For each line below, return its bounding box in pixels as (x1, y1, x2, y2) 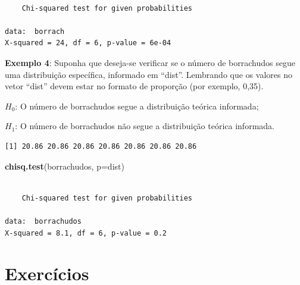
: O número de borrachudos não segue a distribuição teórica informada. (15, 120, 274, 132)
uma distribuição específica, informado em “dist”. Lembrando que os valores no (5, 68, 292, 80)
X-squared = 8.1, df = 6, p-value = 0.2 (5, 228, 167, 237)
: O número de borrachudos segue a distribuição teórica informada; (15, 99, 259, 112)
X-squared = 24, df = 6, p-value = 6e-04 (5, 39, 171, 48)
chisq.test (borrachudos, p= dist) (5, 159, 124, 172)
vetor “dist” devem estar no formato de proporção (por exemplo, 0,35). (5, 80, 264, 92)
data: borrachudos (5, 217, 82, 226)
